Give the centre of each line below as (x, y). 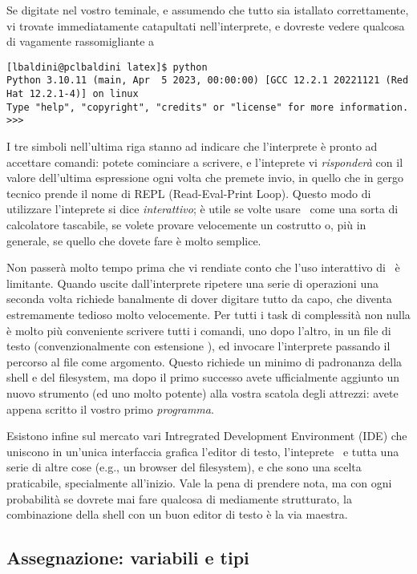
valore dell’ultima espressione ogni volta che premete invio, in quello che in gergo (205, 178)
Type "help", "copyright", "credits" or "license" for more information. (208, 107)
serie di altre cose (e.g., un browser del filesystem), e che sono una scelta (184, 467)
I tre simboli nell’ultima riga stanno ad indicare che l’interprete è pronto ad (192, 146)
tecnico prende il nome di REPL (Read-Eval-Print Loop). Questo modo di (189, 193)
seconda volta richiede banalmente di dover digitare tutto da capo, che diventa (199, 299)
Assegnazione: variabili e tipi (128, 558)
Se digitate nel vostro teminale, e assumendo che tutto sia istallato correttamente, (208, 10)
